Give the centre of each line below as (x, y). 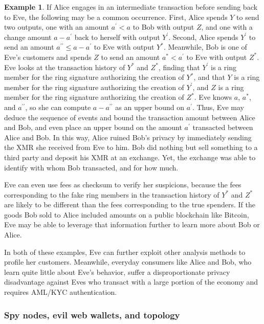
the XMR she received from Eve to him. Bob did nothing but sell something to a (131, 147)
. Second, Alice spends (203, 37)
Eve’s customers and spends (48, 57)
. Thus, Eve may (218, 107)
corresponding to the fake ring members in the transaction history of (112, 194)
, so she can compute (58, 107)
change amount (28, 37)
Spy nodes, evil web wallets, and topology (92, 315)
